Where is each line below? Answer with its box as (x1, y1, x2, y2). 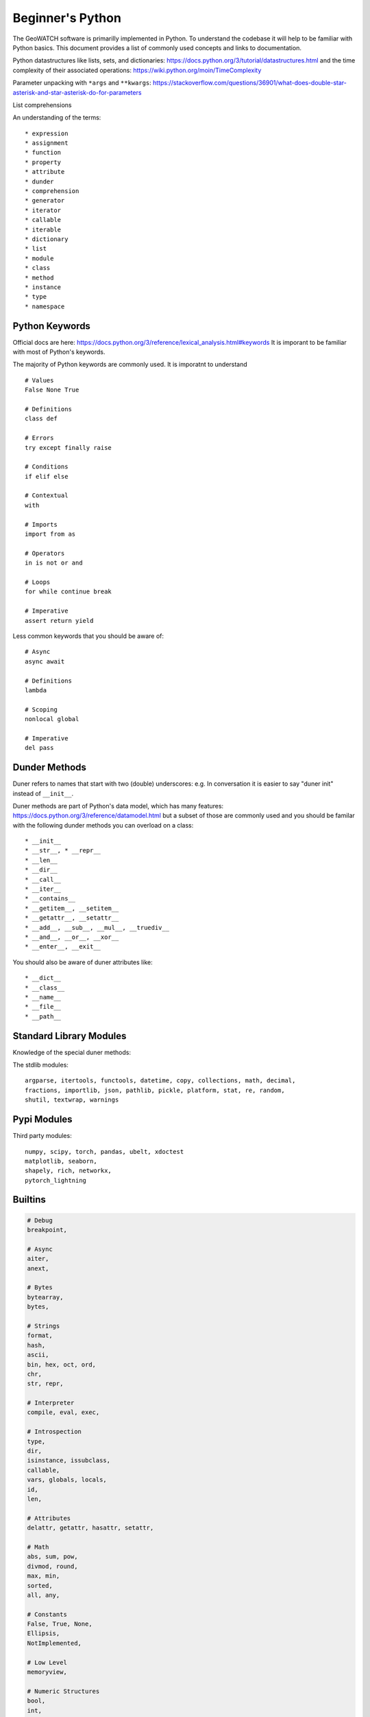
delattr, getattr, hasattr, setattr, (27, 1524, 154, 1532)
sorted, (27, 1582, 53, 1589)
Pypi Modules (12, 1113, 73, 1126)
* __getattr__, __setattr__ (25, 914, 119, 922)
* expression (25, 129, 69, 137)
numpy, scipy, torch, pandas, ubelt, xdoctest (25, 1148, 184, 1155)
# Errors (25, 434, 54, 442)
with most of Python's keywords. (12, 348, 106, 356)
